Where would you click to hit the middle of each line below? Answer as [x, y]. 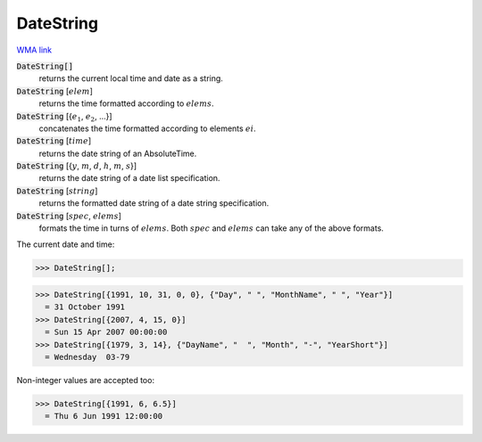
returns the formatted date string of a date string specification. [154, 203]
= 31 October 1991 [85, 307]
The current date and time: [66, 244]
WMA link [34, 50]
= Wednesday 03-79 [87, 357]
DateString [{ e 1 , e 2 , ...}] [64, 117]
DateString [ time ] [54, 141]
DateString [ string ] [57, 191]
